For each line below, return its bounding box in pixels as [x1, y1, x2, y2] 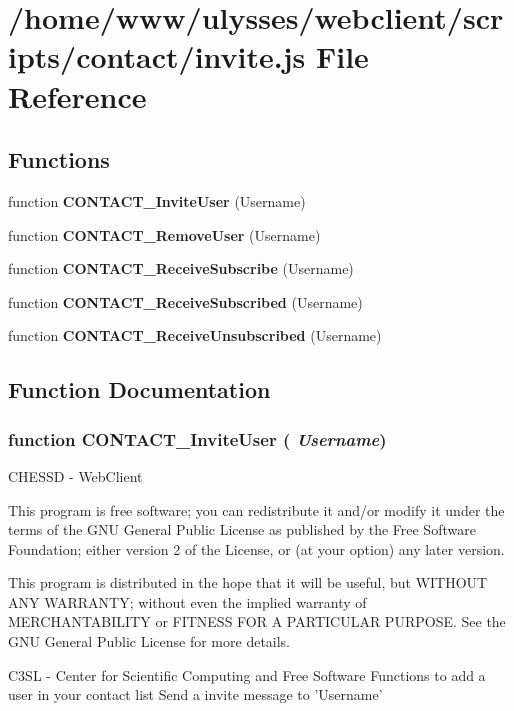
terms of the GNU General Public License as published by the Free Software [8, 519, 476, 540]
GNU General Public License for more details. [8, 631, 291, 652]
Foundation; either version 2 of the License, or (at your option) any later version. [8, 538, 505, 559]
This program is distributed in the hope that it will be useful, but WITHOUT [8, 572, 488, 593]
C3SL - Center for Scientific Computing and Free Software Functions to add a [8, 664, 486, 685]
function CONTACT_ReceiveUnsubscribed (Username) [8, 325, 382, 346]
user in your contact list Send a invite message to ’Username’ [8, 684, 383, 705]
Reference [8, 75, 147, 116]
